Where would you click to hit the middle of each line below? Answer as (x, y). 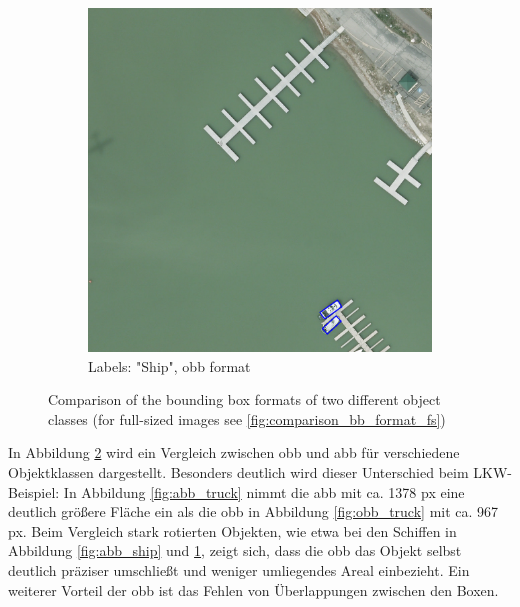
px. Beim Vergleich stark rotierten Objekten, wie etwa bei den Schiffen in (232, 530)
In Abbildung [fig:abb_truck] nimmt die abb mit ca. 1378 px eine (264, 491)
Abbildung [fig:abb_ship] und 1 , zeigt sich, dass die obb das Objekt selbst (235, 550)
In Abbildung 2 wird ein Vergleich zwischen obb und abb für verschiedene (234, 452)
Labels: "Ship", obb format (169, 365)
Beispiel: (34, 491)
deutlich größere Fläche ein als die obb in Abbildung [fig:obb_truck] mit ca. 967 (253, 511)
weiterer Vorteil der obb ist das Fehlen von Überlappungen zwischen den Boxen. (253, 589)
